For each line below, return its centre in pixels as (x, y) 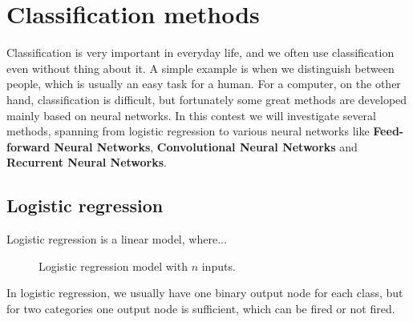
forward (28, 146)
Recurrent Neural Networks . (87, 162)
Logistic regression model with (113, 266)
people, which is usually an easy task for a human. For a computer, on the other (204, 84)
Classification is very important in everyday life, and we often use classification (200, 52)
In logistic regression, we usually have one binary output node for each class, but (205, 293)
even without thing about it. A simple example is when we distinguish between (200, 68)
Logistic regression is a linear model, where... (117, 239)
